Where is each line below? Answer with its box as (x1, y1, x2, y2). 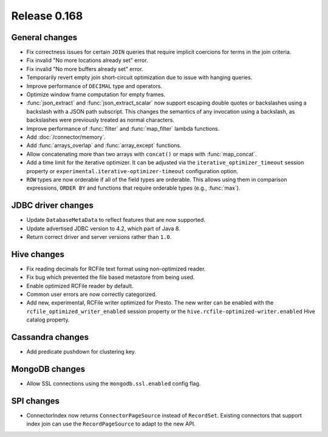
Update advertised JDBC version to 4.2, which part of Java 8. (26, 225, 180, 232)
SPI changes (11, 396, 60, 406)
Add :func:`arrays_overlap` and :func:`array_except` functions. (26, 142, 182, 149)
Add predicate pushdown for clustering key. (26, 348, 137, 356)
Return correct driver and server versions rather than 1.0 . (26, 233, 172, 240)
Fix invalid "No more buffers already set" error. (26, 65, 143, 72)
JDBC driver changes (11, 201, 94, 211)
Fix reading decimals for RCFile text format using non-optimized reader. (26, 265, 206, 272)
